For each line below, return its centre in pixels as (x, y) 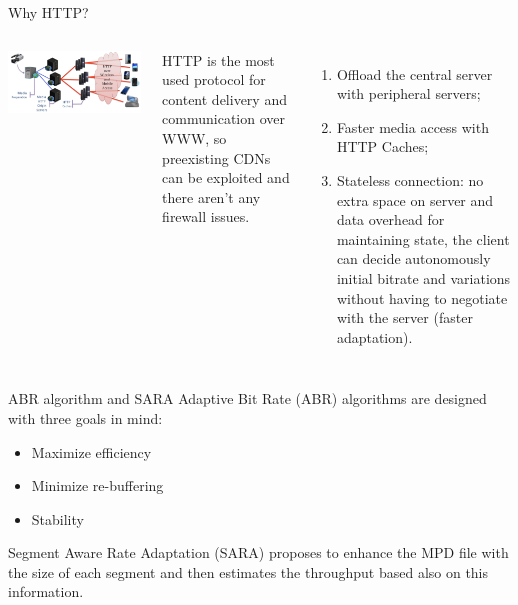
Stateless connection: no (410, 179)
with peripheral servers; (408, 93)
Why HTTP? (48, 12)
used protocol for (214, 79)
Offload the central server (414, 73)
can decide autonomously (413, 258)
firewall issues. (206, 216)
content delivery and (224, 98)
